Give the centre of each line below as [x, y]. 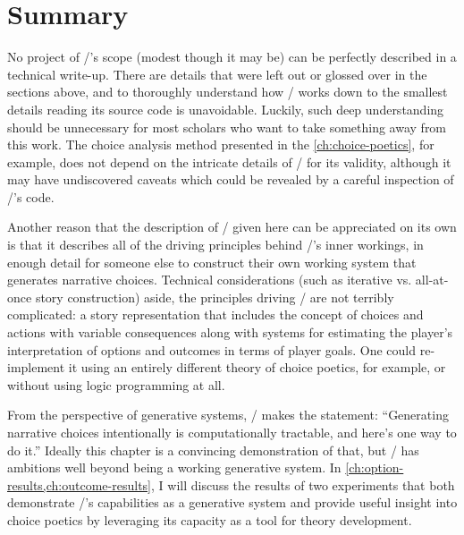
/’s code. [31, 196]
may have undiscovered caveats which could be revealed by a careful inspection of [231, 179]
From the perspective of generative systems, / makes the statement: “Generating [228, 415]
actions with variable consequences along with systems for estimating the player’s [230, 332]
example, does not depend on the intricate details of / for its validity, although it [229, 161]
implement [36, 367]
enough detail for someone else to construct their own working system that [212, 262]
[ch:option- [375, 467]
